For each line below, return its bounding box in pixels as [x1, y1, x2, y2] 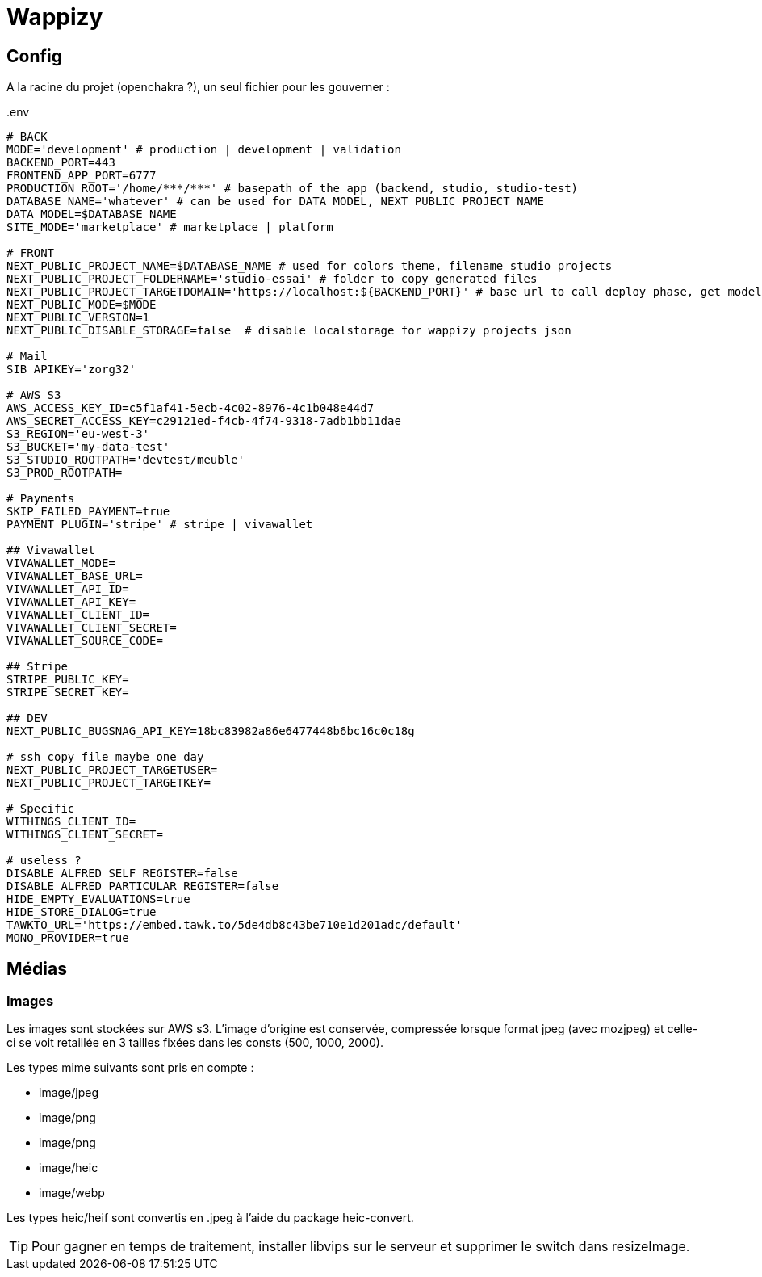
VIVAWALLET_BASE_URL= [6, 569, 143, 583]
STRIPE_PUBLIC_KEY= [6, 673, 129, 687]
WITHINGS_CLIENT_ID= [6, 815, 136, 829]
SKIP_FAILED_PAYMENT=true [6, 505, 170, 519]
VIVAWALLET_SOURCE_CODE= [6, 634, 163, 648]
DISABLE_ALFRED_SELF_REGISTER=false [6, 867, 238, 880]
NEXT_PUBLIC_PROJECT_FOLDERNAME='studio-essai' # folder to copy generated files [6, 272, 538, 286]
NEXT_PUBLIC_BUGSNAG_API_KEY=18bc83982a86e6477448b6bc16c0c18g [6, 725, 415, 738]
